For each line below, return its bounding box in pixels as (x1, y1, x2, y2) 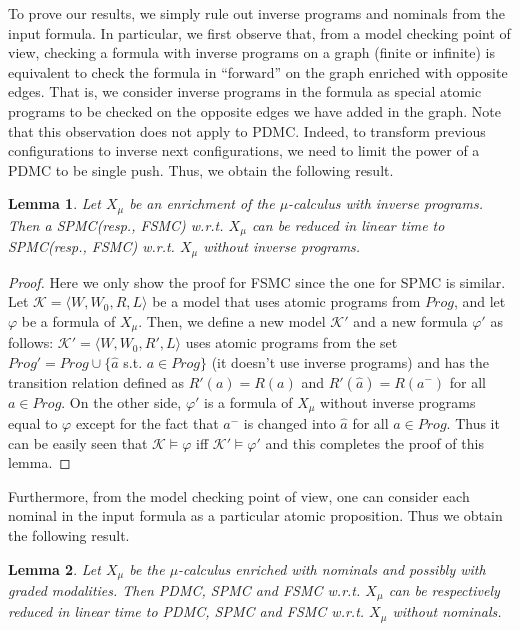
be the (129, 558, 165, 579)
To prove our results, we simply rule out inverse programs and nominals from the (8, 3, 505, 23)
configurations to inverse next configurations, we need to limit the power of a (8, 140, 480, 161)
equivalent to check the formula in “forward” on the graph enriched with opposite (8, 61, 508, 82)
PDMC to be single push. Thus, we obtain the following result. (8, 159, 394, 180)
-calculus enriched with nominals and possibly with (178, 558, 486, 579)
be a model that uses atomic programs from (152, 291, 421, 312)
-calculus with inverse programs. (288, 193, 483, 214)
